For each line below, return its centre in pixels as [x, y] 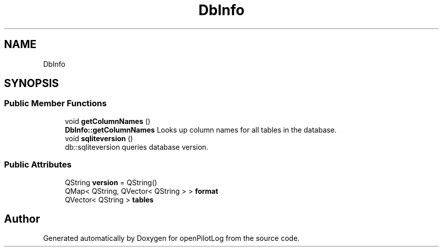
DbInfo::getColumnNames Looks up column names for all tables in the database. [201, 130]
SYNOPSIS [32, 83]
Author [22, 219]
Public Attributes [38, 165]
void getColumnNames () [108, 121]
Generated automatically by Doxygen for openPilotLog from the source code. [171, 238]
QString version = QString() [111, 182]
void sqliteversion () [99, 138]
